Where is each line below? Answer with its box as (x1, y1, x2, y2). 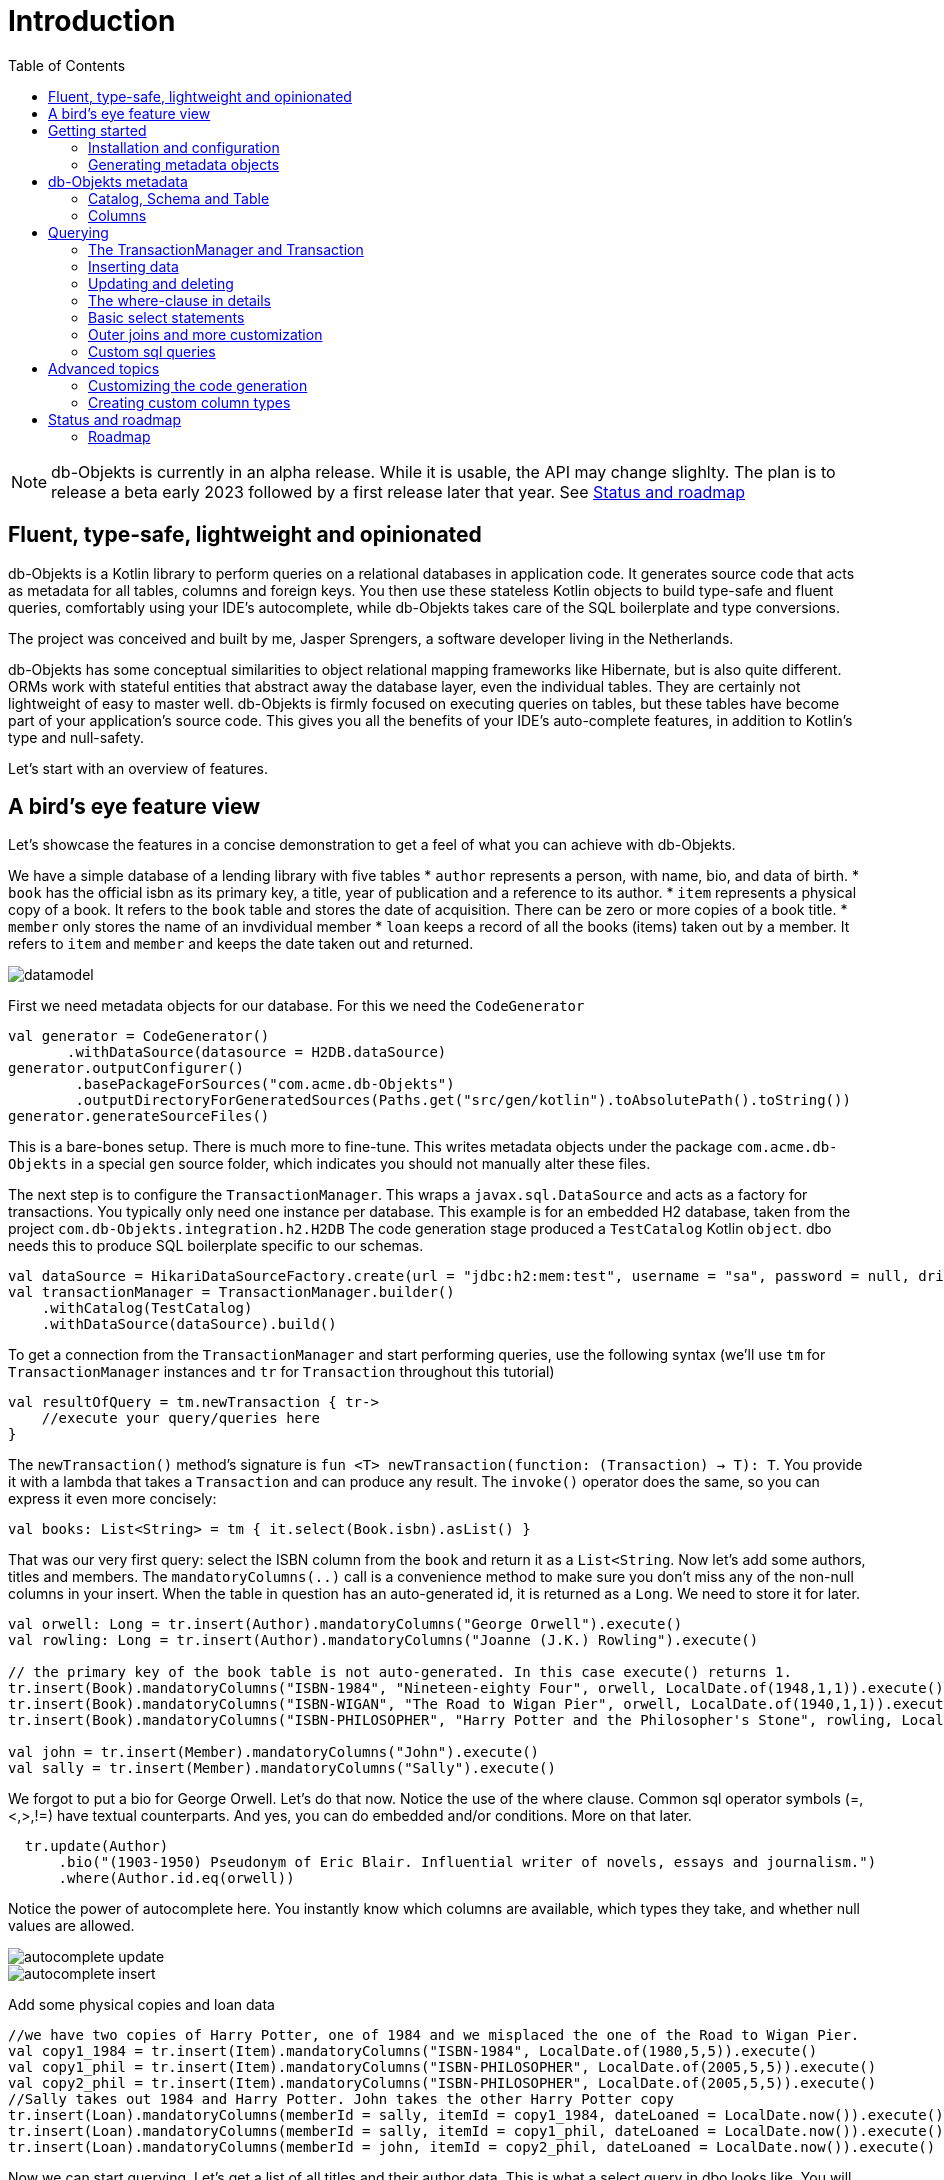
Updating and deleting (88, 274, 234, 292)
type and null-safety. (8, 728, 145, 746)
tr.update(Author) (24, 1838, 169, 1855)
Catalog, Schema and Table (88, 189, 270, 207)
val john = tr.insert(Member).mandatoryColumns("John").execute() (8, 1744, 540, 1761)
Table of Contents (8, 56, 126, 74)
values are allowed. (8, 1917, 135, 1935)
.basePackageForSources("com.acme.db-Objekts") (75, 1076, 455, 1093)
